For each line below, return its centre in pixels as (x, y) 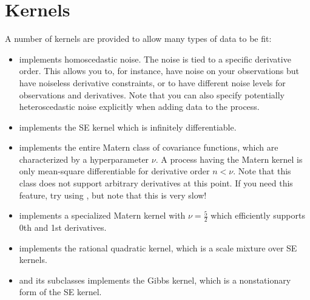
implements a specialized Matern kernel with (102, 215)
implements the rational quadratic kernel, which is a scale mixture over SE (158, 247)
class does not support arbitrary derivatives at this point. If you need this (156, 183)
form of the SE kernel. (60, 292)
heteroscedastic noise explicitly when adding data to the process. (139, 107)
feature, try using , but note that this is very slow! (113, 195)
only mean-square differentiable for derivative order (114, 171)
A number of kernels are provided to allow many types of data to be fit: (138, 39)
